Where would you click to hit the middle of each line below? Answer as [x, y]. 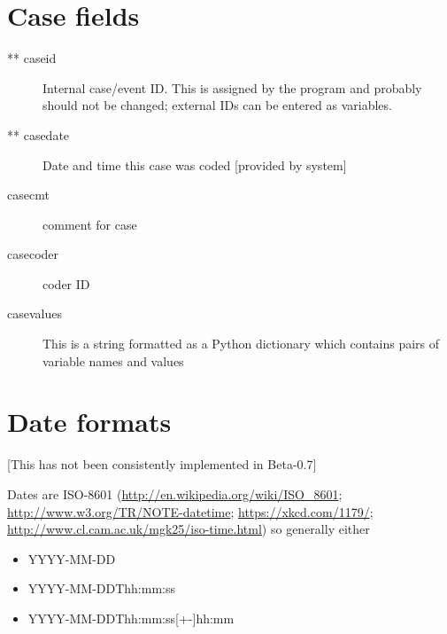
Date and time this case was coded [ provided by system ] [195, 164]
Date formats [89, 422]
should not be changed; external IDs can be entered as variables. [217, 105]
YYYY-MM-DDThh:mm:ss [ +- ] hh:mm [131, 618]
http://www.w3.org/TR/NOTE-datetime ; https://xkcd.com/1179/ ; [190, 511]
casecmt [28, 195]
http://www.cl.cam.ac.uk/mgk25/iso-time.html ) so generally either [189, 529]
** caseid [32, 58]
